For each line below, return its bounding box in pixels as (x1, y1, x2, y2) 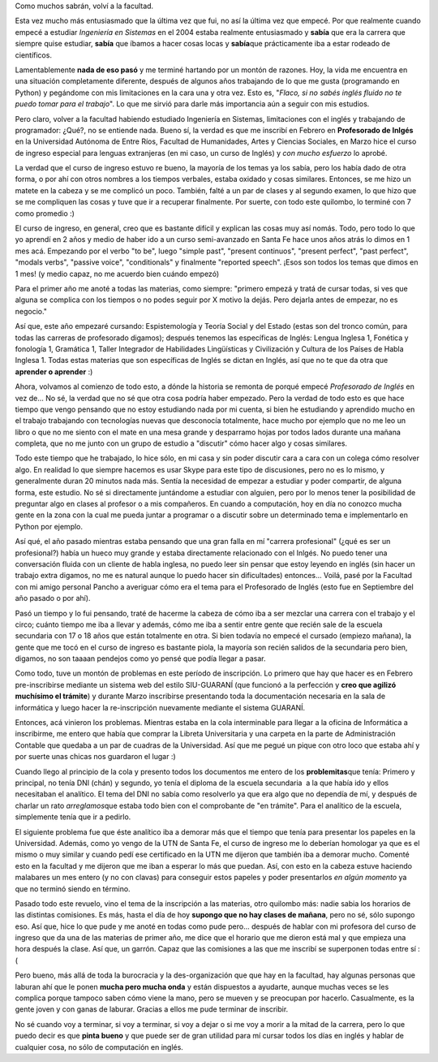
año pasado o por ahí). (15, 594, 91, 603)
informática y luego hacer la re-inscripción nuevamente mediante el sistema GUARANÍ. (15, 702, 306, 712)
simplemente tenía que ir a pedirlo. (15, 812, 131, 822)
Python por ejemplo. (15, 521, 84, 531)
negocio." (15, 306, 48, 316)
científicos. (15, 50, 53, 60)
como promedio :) (15, 208, 75, 218)
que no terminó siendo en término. (15, 883, 131, 893)
